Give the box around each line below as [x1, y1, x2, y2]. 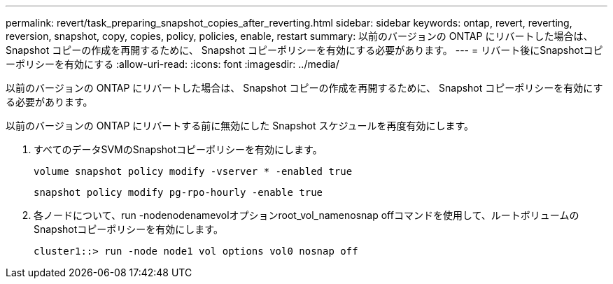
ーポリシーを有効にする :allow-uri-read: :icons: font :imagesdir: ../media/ [6, 58, 339, 70]
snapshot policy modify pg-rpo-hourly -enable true [34, 187, 323, 198]
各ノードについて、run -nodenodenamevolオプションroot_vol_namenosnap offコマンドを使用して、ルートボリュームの [34, 209, 579, 221]
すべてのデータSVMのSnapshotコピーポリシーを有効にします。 [34, 143, 323, 155]
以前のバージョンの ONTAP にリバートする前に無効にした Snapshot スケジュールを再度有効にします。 [6, 120, 474, 132]
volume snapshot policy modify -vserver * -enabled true [34, 166, 353, 177]
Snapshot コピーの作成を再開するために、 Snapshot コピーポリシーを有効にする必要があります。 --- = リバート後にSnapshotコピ [6, 44, 603, 56]
